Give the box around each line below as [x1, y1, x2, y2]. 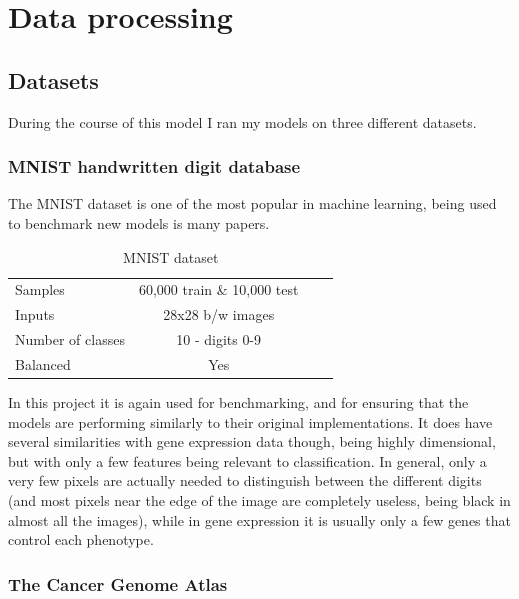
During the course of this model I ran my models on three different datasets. [8, 111, 477, 132]
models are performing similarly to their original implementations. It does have [8, 411, 493, 432]
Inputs [15, 304, 55, 325]
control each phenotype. [8, 529, 154, 550]
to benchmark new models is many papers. [8, 212, 270, 233]
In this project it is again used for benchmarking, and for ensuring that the [8, 392, 469, 413]
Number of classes [15, 329, 125, 350]
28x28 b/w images [163, 304, 275, 325]
